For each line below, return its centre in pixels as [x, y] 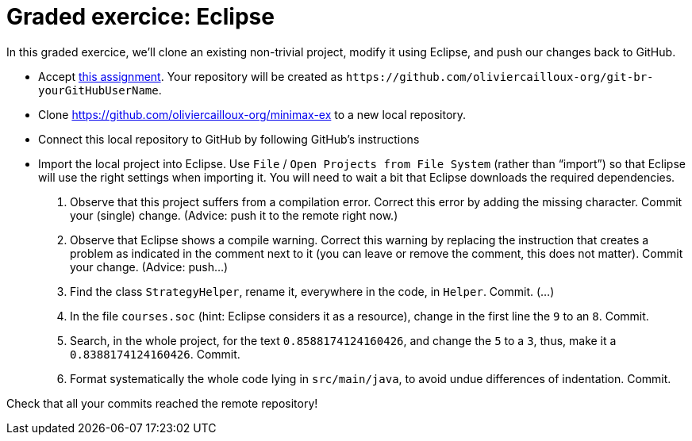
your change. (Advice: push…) [149, 267]
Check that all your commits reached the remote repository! [162, 403]
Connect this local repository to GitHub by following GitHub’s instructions [229, 139]
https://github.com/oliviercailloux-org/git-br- [500, 77]
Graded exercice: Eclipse [140, 17]
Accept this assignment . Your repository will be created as [190, 76]
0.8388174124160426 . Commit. [155, 354]
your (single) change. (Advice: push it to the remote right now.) [234, 215]
